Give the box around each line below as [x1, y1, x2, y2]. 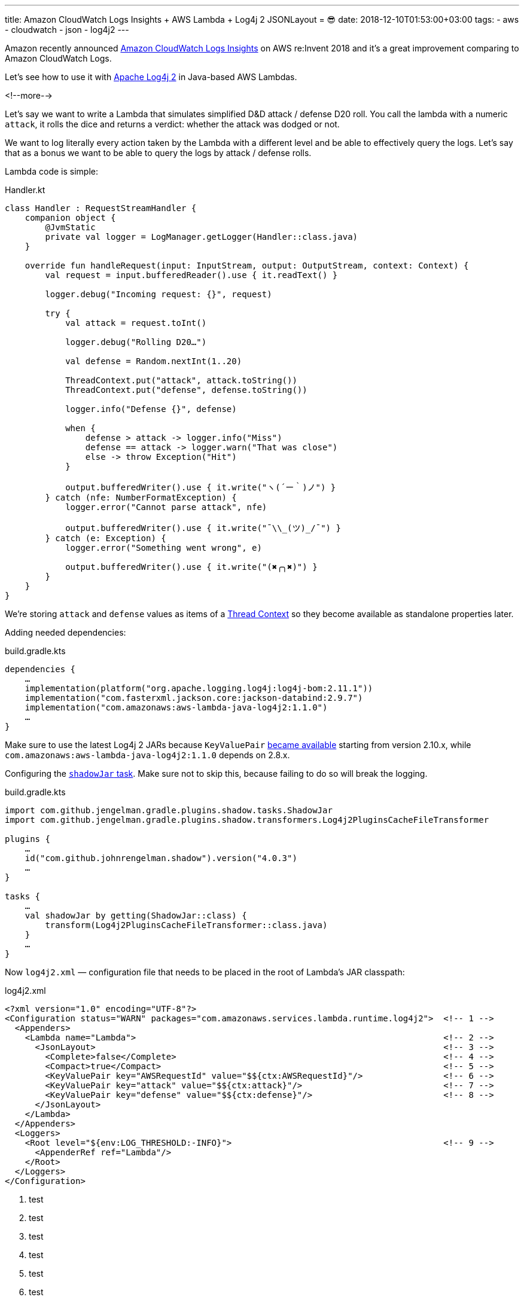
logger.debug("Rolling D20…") [65, 337, 207, 347]
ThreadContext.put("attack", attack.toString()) [65, 376, 297, 385]
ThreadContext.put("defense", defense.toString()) [65, 385, 307, 395]
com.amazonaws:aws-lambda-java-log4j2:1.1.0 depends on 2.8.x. [5, 750, 290, 760]
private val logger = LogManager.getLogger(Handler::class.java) [45, 232, 358, 242]
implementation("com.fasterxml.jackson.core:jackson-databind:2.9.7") [25, 693, 363, 703]
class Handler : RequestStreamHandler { [5, 203, 197, 213]
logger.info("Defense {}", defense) [65, 404, 237, 414]
